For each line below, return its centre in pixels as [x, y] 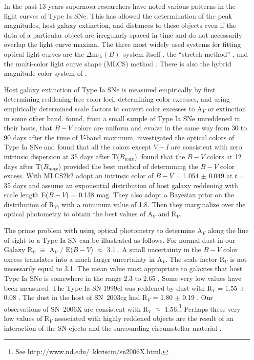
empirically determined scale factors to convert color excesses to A [103, 108]
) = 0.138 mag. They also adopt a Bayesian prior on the [150, 195]
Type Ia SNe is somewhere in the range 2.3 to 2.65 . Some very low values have [123, 278]
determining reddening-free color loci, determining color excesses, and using [117, 99]
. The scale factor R [195, 259]
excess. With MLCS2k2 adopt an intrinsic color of [79, 176]
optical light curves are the [44, 53]
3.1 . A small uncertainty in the [154, 249]
